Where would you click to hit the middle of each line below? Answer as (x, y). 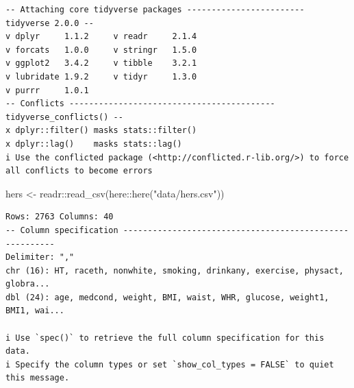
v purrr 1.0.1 (47, 90)
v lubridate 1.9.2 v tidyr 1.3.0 (101, 76)
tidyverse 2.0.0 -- (50, 23)
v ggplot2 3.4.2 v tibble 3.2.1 (101, 63)
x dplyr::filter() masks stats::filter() (101, 131)
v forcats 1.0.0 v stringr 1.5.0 (101, 50)
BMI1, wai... (35, 311)
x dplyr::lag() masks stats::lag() (94, 144)
